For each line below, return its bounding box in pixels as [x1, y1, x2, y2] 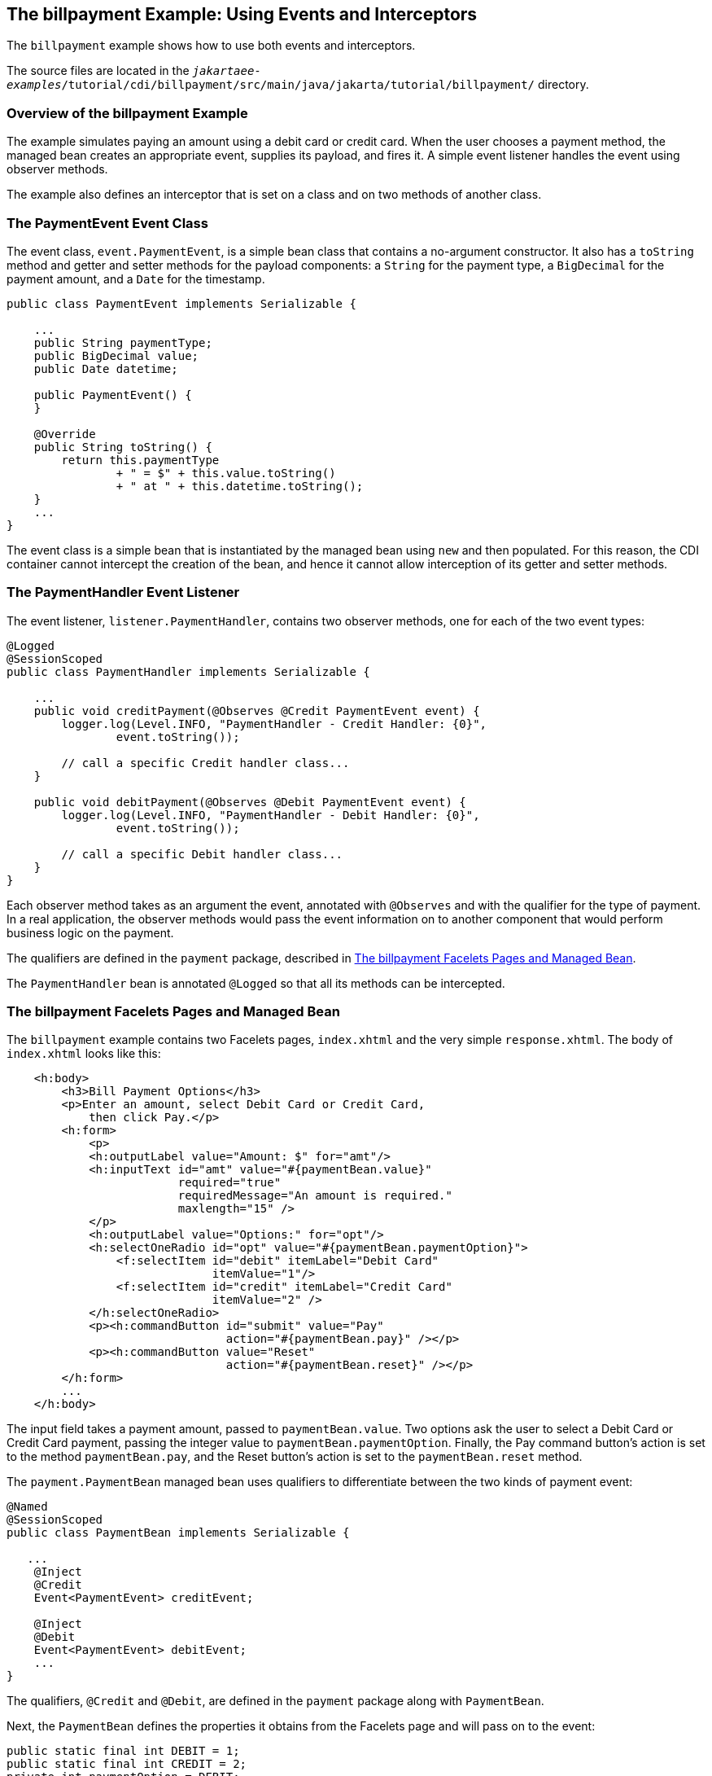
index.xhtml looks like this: [7, 1046, 161, 1061]
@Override [33, 427, 96, 441]
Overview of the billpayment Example [7, 104, 248, 121]
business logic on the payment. [7, 925, 174, 940]
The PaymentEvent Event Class [7, 214, 208, 231]
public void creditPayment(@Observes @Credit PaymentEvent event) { [33, 704, 480, 717]
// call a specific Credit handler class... [61, 756, 350, 770]
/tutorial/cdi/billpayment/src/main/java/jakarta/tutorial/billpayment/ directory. [61, 77, 589, 92]
